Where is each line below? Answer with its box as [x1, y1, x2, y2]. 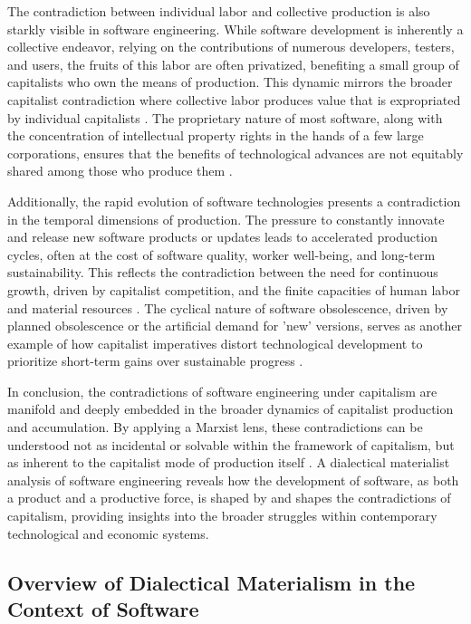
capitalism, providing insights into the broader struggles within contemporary [7, 506, 437, 525]
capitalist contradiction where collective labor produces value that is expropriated [7, 90, 461, 109]
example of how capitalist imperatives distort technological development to [7, 333, 423, 352]
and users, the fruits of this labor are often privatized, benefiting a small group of [7, 54, 459, 73]
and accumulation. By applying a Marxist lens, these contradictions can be [7, 418, 423, 437]
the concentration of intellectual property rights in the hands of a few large [7, 126, 424, 145]
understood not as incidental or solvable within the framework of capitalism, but [7, 435, 455, 454]
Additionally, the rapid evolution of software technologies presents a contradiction [7, 191, 461, 210]
